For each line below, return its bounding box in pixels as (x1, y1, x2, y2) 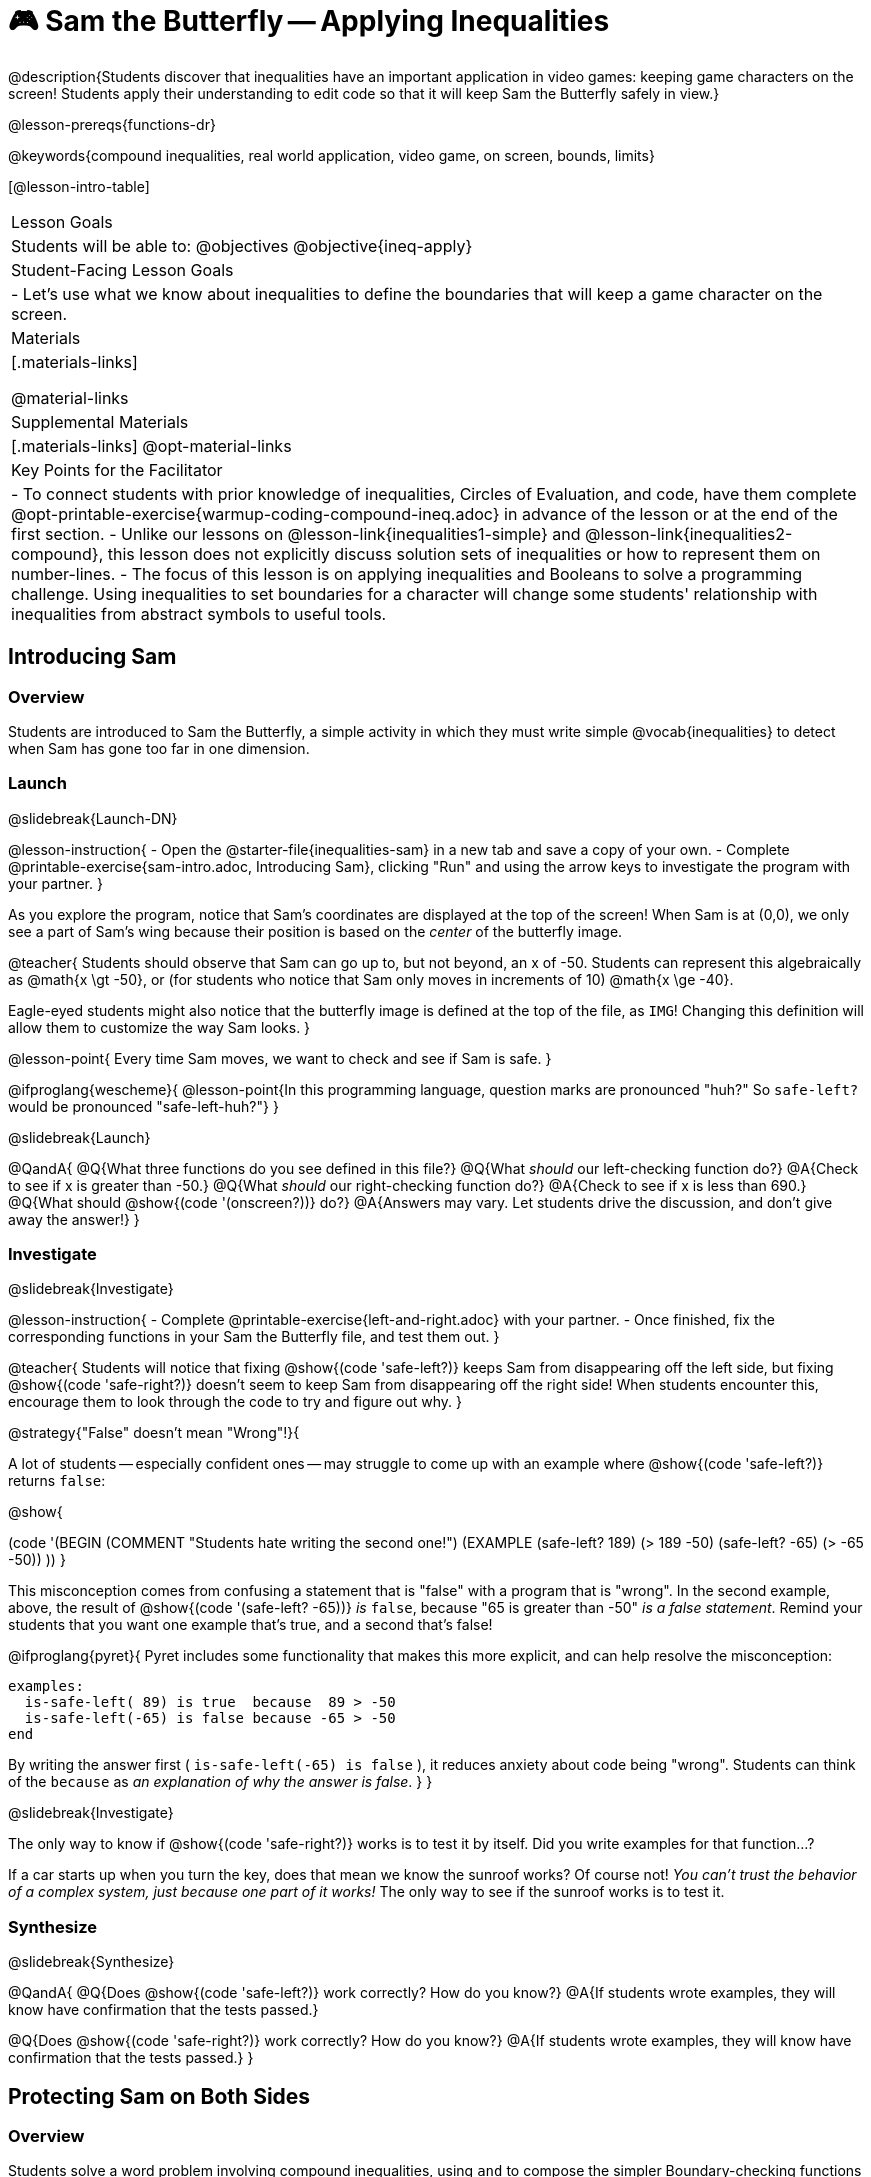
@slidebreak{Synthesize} (8, 1953, 175, 1971)
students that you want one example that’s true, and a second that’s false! (8, 1616, 493, 1634)
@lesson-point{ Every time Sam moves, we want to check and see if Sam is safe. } (8, 1049, 552, 1067)
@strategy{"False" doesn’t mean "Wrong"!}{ (8, 1424, 300, 1442)
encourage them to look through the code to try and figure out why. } (8, 1393, 462, 1411)
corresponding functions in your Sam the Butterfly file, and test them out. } (8, 1328, 500, 1346)
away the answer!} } (8, 1210, 140, 1228)
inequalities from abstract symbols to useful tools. (11, 603, 387, 624)
